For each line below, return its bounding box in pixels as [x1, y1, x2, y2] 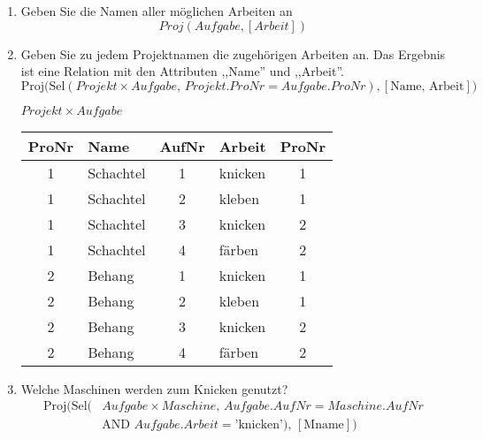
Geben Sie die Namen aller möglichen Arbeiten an [20, 2, 293, 19]
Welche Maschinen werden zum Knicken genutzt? [20, 379, 288, 397]
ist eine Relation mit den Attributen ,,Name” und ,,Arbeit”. [20, 62, 344, 80]
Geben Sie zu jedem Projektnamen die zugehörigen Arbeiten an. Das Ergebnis [20, 44, 446, 63]
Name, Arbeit [390, 79, 464, 93]
